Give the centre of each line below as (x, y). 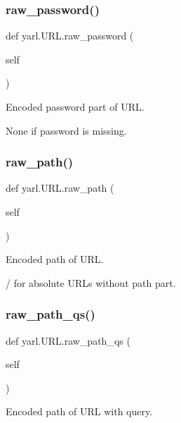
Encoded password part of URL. (75, 106)
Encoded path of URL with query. (79, 411)
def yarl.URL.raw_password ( (70, 36)
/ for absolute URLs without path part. (91, 282)
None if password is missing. (66, 130)
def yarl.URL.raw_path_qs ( (68, 340)
